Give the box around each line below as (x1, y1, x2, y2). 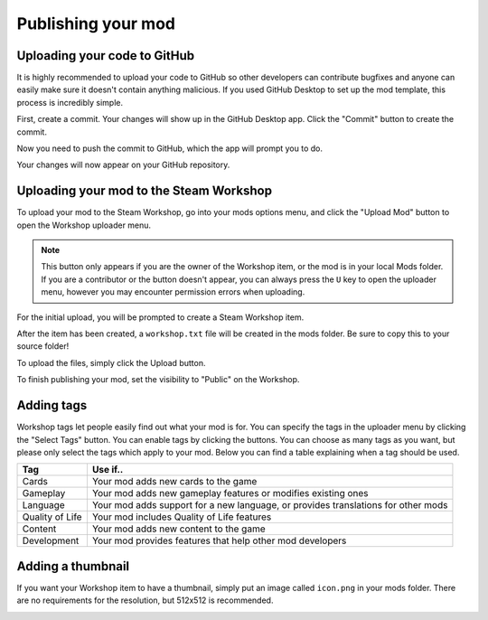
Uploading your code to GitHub (16, 48, 195, 63)
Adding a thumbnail (16, 559, 130, 574)
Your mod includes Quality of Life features (91, 511, 272, 523)
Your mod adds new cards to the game (91, 475, 258, 488)
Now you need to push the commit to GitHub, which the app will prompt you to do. (16, 143, 323, 154)
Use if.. (91, 464, 124, 476)
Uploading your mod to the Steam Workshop (16, 183, 273, 199)
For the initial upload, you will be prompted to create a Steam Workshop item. (16, 312, 305, 323)
